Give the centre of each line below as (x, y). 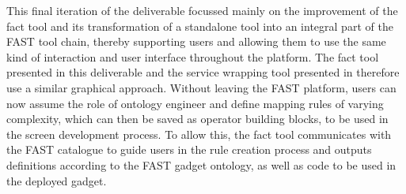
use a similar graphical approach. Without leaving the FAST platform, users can (201, 87)
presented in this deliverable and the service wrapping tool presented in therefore (203, 72)
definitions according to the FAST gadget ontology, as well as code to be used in (201, 164)
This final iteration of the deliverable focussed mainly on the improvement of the (202, 10)
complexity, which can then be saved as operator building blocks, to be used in (197, 119)
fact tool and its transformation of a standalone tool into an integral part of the (200, 26)
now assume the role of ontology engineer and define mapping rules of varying (195, 103)
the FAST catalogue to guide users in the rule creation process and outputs (189, 149)
